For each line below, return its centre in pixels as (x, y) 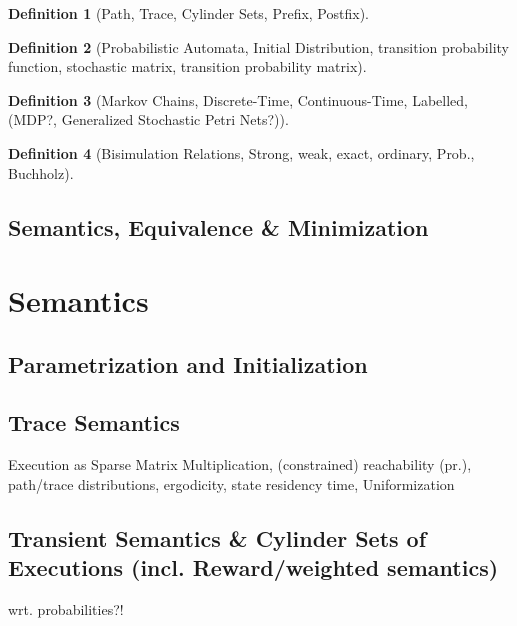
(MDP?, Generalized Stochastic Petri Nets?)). (148, 119)
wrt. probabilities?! (66, 609)
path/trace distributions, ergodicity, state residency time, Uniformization (231, 483)
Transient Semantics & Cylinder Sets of (217, 537)
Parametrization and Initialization (188, 363)
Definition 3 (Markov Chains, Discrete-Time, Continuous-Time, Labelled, (238, 99)
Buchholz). (41, 172)
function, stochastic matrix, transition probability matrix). (187, 66)
